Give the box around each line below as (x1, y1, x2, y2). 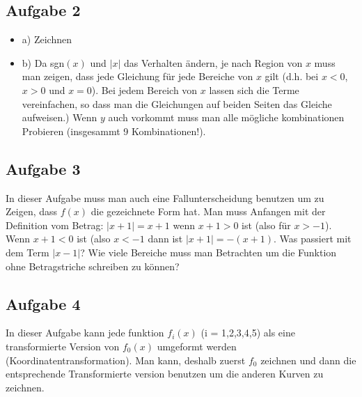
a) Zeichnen (22, 32, 72, 47)
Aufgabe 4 (6, 293, 81, 314)
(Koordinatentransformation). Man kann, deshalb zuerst (6, 352, 246, 367)
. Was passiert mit (274, 231, 352, 246)
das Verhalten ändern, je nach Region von (123, 55, 303, 70)
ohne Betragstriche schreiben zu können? (6, 258, 180, 273)
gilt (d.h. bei (265, 69, 319, 84)
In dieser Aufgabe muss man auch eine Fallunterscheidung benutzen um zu (6, 190, 324, 205)
